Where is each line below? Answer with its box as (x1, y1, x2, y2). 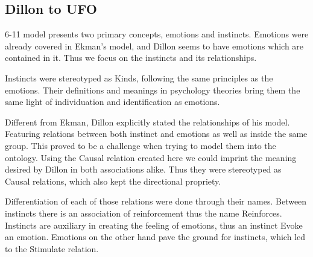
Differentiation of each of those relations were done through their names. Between (5, 195, 307, 208)
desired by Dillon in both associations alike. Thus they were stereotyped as (5, 163, 282, 176)
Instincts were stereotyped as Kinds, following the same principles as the (5, 71, 273, 84)
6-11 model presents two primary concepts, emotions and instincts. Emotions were (5, 28, 309, 40)
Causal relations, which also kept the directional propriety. (5, 174, 221, 187)
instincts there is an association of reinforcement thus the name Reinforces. (5, 206, 282, 219)
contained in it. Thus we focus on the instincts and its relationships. (5, 51, 257, 64)
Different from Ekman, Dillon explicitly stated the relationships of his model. (5, 115, 290, 128)
